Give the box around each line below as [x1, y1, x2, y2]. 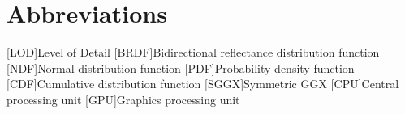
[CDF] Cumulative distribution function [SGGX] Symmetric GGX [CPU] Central [6, 75, 399, 92]
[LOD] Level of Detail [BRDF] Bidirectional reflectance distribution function [6, 44, 380, 61]
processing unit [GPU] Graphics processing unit [6, 91, 240, 108]
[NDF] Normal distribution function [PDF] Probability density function [6, 59, 355, 76]
